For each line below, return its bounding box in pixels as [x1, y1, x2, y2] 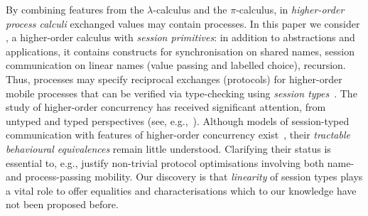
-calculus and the [153, 2, 227, 16]
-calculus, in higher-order [236, 2, 345, 16]
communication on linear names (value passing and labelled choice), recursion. [6, 58, 346, 72]
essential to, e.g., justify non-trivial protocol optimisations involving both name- [6, 155, 355, 170]
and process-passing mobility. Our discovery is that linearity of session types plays [6, 169, 363, 184]
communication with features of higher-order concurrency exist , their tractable [6, 127, 350, 142]
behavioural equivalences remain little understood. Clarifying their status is [6, 141, 331, 156]
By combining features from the [6, 2, 144, 16]
